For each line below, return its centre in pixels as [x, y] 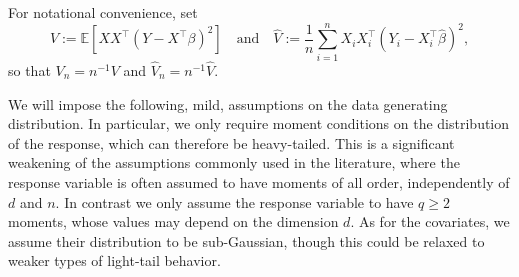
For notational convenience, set [103, 12]
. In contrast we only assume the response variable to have [234, 201]
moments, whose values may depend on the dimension [173, 221]
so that [29, 69]
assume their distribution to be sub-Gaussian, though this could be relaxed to [246, 240]
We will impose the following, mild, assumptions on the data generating [228, 103]
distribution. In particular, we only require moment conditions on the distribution [259, 123]
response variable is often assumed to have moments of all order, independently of [259, 181]
